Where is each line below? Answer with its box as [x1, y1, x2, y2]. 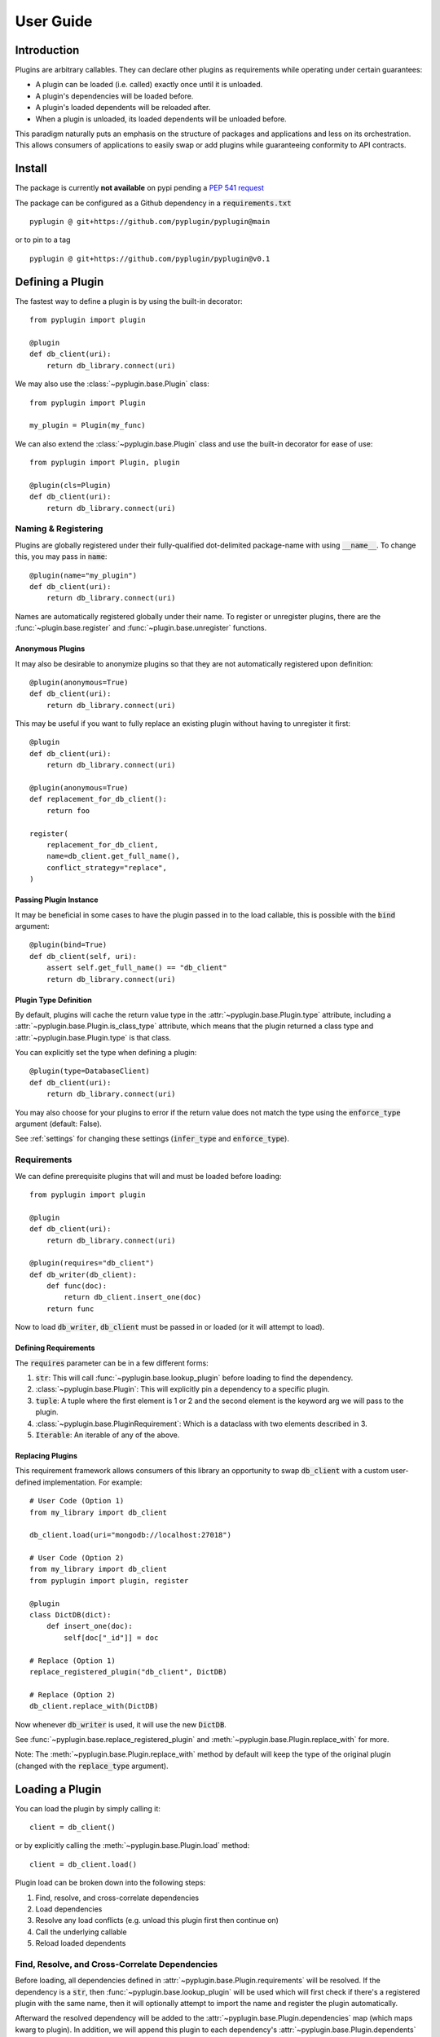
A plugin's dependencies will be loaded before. [35, 90, 194, 101]
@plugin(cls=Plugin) [29, 481, 112, 490]
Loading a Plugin [15, 1782, 102, 1796]
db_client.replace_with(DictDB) [29, 1701, 159, 1711]
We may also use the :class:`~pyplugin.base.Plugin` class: [15, 379, 209, 389]
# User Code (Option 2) [29, 1553, 125, 1563]
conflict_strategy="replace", [46, 863, 167, 872]
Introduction [15, 43, 80, 57]
